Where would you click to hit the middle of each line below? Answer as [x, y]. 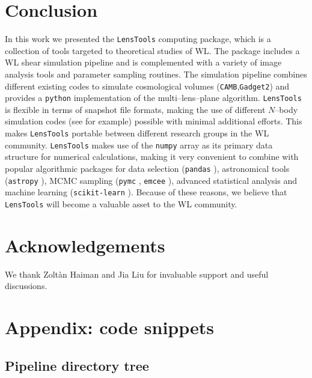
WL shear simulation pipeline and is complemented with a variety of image [143, 62]
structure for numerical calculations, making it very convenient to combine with [152, 157]
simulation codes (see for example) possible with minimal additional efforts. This [154, 121]
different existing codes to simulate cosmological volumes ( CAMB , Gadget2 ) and [147, 86]
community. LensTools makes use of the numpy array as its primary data [139, 145]
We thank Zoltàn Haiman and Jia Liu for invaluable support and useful [137, 274]
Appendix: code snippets [110, 327]
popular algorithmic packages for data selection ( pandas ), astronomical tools [147, 168]
